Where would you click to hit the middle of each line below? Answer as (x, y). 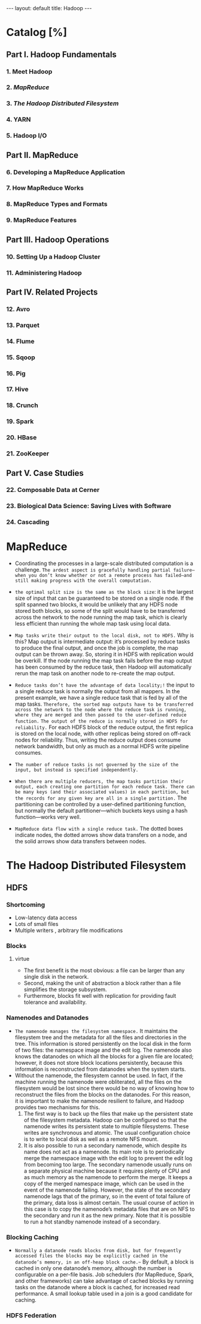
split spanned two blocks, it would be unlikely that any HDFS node (96, 605)
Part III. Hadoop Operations (58, 240)
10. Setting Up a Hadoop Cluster (53, 257)
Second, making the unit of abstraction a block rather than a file (102, 983)
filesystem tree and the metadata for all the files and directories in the (100, 1037)
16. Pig (16, 373)
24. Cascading (28, 522)
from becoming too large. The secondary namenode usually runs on (108, 1164)
